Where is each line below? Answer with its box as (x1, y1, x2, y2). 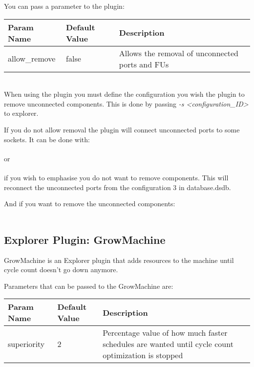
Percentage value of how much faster (103, 327, 228, 339)
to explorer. (4, 108, 39, 118)
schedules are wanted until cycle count (103, 338, 233, 350)
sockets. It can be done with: (4, 134, 90, 144)
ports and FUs (119, 58, 169, 70)
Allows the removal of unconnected (119, 47, 238, 59)
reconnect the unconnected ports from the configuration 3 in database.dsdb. (4, 182, 231, 192)
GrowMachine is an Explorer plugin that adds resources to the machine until (4, 255, 234, 265)
